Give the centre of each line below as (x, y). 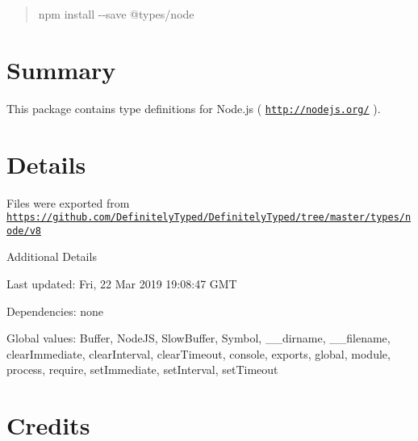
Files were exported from (68, 202)
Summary (61, 69)
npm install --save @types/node (116, 14)
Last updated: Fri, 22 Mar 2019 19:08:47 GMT (122, 283)
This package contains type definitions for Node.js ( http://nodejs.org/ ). (194, 108)
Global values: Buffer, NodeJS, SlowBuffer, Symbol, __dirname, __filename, (199, 338)
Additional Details (52, 256)
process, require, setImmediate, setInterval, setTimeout (142, 370)
